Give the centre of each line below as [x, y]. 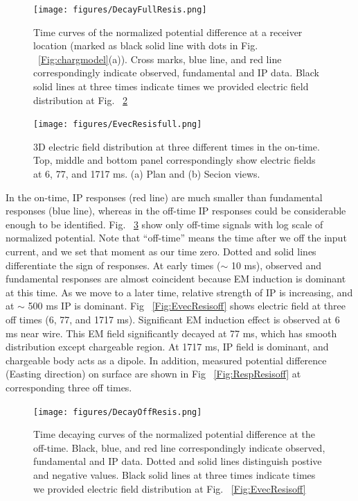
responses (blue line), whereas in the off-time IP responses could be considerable [176, 211]
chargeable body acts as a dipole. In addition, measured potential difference [166, 360]
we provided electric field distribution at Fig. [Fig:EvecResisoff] [170, 488]
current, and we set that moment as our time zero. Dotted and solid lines [161, 252]
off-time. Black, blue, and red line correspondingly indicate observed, [179, 447]
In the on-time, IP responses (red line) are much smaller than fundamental [164, 197]
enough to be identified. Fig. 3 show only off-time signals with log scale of [164, 224]
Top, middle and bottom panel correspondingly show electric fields [174, 160]
